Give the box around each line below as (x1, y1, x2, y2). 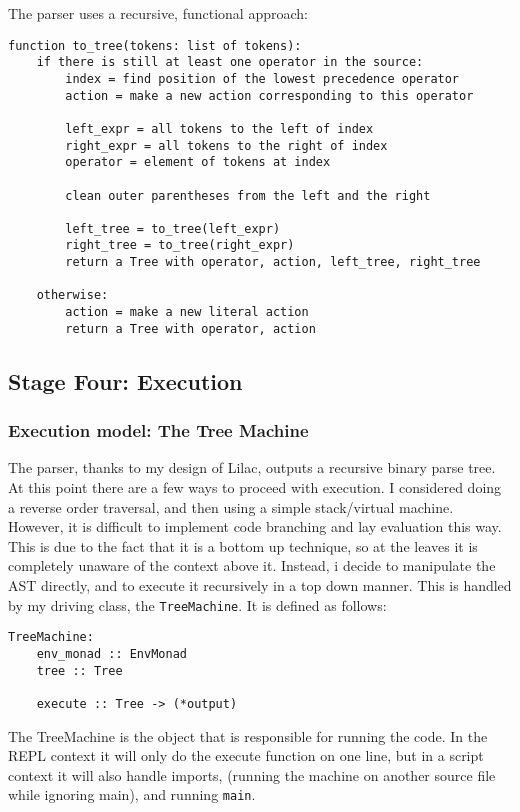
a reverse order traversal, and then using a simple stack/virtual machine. (8, 496, 454, 517)
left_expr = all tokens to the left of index (65, 121, 374, 136)
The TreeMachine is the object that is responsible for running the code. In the (8, 725, 488, 746)
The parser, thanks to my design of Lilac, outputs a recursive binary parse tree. (8, 457, 496, 478)
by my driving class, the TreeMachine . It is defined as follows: (8, 594, 387, 615)
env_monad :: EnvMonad (36, 646, 187, 661)
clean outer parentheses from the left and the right (65, 188, 431, 203)
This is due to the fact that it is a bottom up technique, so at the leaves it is (8, 535, 478, 556)
